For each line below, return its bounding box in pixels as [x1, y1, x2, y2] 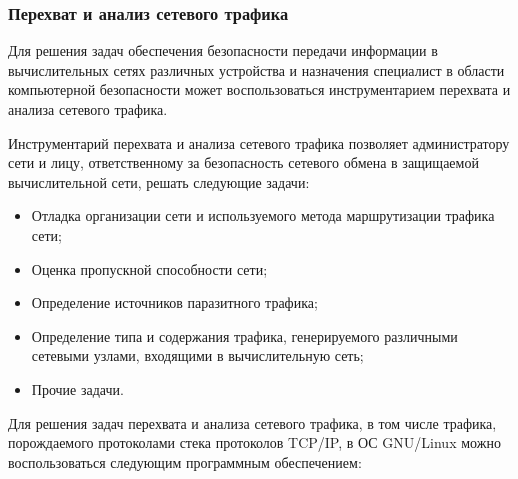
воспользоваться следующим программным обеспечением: [8, 451, 362, 472]
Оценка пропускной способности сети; [31, 258, 268, 279]
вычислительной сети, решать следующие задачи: [8, 171, 310, 192]
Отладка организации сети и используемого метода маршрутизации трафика [31, 205, 495, 226]
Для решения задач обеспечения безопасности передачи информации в [8, 40, 438, 61]
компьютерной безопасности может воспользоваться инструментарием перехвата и [8, 79, 511, 100]
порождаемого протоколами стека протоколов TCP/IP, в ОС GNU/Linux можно [8, 432, 501, 453]
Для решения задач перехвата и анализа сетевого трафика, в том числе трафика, [8, 412, 497, 433]
